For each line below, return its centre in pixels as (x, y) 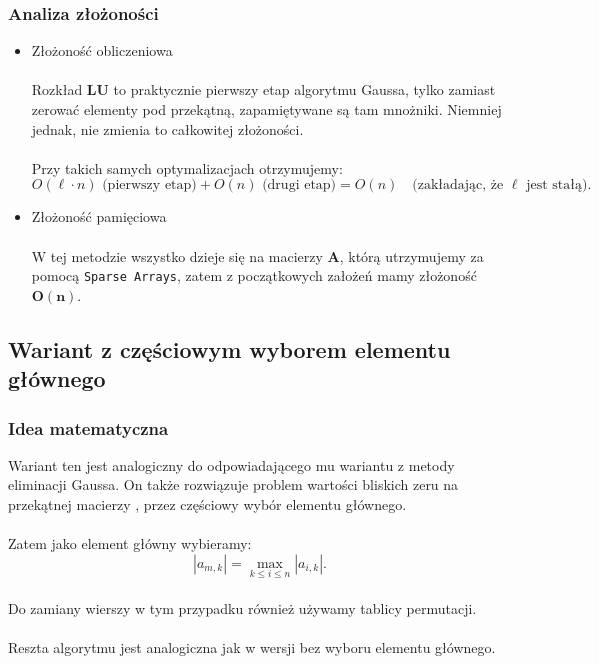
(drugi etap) (299, 185)
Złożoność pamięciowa (99, 216)
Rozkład (57, 89)
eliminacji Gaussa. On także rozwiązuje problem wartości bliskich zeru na (233, 484)
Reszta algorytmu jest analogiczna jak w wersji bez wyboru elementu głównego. (252, 646)
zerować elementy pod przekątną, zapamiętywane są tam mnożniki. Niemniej (266, 109)
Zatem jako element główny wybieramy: (130, 543)
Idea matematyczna (88, 427)
